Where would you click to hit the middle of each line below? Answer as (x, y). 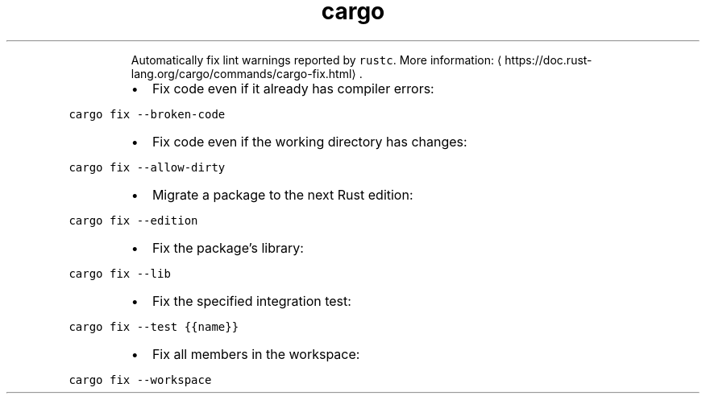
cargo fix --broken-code (147, 114)
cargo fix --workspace (140, 379)
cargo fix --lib (120, 273)
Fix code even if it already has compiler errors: (293, 88)
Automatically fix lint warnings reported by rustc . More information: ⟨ (316, 60)
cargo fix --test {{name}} (154, 326)
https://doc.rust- (548, 60)
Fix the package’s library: (228, 247)
